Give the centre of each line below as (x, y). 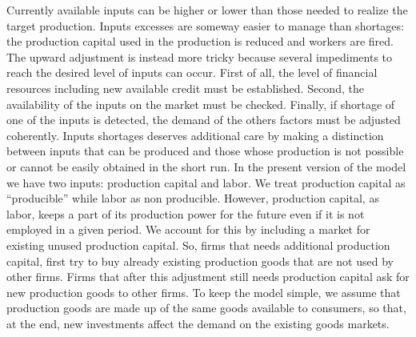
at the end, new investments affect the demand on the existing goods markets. (198, 323)
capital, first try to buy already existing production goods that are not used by (200, 261)
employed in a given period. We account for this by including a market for (188, 229)
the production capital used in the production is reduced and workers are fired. (200, 41)
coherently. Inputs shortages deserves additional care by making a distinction (195, 135)
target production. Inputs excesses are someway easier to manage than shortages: (205, 25)
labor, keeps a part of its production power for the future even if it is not (186, 213)
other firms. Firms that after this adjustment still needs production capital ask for (208, 277)
